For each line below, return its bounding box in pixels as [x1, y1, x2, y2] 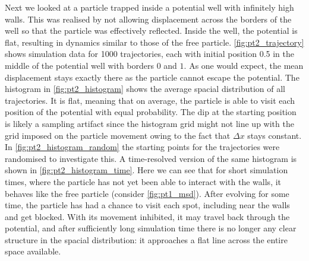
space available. [5, 245, 61, 257]
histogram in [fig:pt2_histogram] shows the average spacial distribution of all [5, 82, 285, 95]
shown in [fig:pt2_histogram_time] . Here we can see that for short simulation [5, 164, 288, 176]
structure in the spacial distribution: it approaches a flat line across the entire [5, 233, 288, 246]
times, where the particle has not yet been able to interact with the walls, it [5, 175, 282, 187]
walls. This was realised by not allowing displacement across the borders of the [5, 12, 292, 25]
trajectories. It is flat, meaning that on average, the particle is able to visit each [5, 94, 295, 106]
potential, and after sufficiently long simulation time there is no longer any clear [5, 222, 297, 234]
